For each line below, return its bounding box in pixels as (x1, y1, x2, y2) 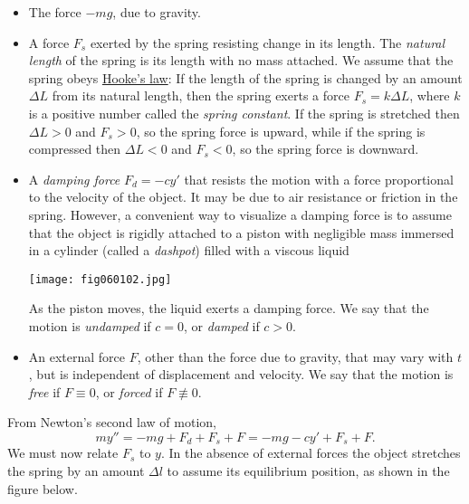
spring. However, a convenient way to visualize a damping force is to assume (28, 204, 452, 223)
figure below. (7, 479, 78, 498)
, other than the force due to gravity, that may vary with (137, 347, 454, 366)
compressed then (28, 139, 121, 158)
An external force (28, 347, 126, 366)
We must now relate (7, 443, 119, 462)
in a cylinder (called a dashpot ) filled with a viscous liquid (28, 241, 349, 260)
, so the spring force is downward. (232, 139, 419, 158)
